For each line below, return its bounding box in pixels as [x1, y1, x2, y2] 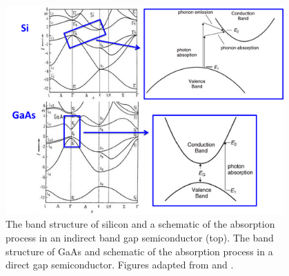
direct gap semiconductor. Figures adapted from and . [6, 257, 234, 272]
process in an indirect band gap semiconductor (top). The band [6, 230, 274, 245]
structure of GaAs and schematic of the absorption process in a [6, 244, 273, 258]
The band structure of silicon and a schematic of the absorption [6, 217, 275, 231]
